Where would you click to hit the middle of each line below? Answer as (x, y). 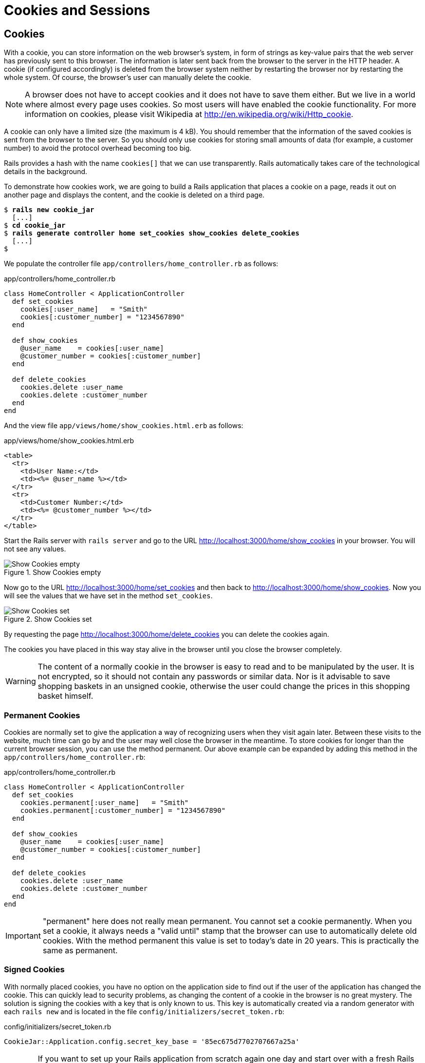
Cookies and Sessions (77, 10)
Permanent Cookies (42, 715)
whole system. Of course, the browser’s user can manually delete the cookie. (128, 78)
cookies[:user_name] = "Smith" (84, 309)
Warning (21, 681)
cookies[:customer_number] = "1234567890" (102, 317)
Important (23, 935)
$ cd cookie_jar (35, 226)
